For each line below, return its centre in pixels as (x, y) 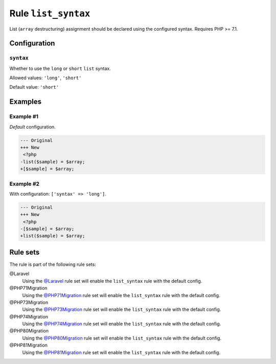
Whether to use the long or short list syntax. (60, 68)
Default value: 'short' (34, 87)
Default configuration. (32, 127)
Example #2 (25, 184)
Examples (26, 102)
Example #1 (24, 116)
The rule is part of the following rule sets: (53, 264)
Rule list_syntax (50, 13)
